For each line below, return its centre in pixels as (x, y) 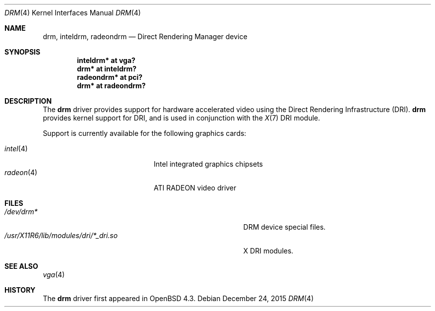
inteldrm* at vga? (106, 60)
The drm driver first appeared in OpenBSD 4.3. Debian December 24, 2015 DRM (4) (178, 298)
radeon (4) (21, 172)
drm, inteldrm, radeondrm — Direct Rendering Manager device (145, 36)
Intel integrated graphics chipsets (208, 164)
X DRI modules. (268, 251)
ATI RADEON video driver (195, 188)
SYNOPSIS (23, 52)
